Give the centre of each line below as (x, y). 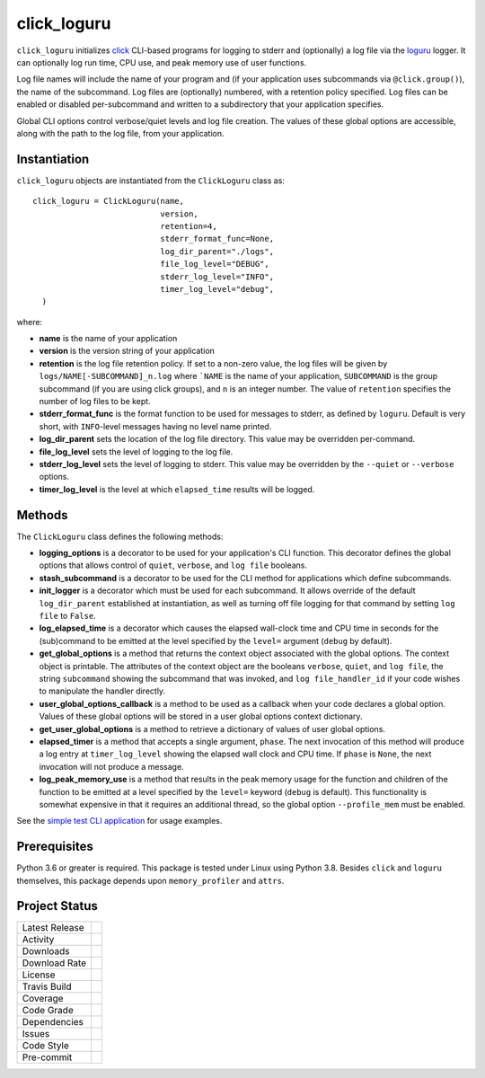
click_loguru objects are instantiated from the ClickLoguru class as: (150, 181)
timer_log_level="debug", (217, 289)
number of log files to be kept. (95, 402)
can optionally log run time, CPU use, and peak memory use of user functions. (162, 62)
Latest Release (53, 928)
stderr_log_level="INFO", (217, 277)
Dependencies (53, 1022)
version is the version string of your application (127, 351)
